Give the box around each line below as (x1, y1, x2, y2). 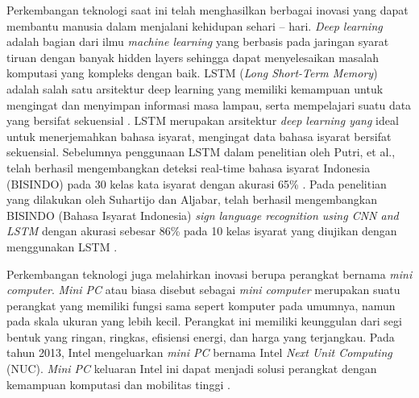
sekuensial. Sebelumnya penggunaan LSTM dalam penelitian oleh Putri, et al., (6, 143, 396, 160)
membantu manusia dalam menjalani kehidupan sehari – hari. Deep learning (6, 17, 383, 34)
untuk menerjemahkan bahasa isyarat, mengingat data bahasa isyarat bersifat (6, 127, 392, 144)
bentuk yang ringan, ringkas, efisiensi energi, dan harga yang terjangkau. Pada (6, 328, 395, 345)
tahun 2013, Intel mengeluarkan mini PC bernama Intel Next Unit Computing (6, 344, 392, 361)
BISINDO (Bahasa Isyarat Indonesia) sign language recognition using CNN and (6, 206, 399, 223)
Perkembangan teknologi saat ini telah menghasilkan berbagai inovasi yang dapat (6, 2, 409, 18)
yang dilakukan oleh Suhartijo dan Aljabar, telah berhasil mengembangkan (6, 191, 377, 208)
